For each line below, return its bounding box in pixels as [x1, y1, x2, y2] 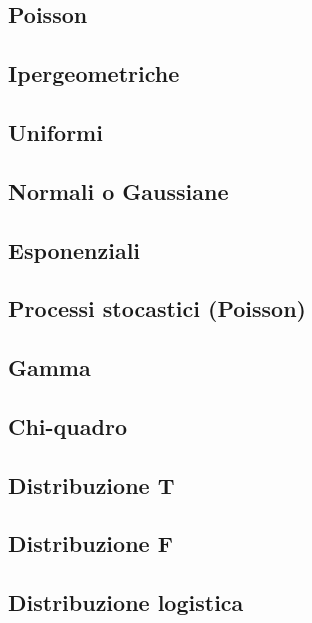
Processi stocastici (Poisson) [8, 293, 306, 324]
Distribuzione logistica [8, 587, 244, 618]
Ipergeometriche [8, 58, 180, 89]
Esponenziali [8, 234, 141, 265]
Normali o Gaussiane [8, 175, 229, 206]
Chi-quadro [8, 410, 127, 441]
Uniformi [8, 116, 103, 147]
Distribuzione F [8, 528, 173, 559]
